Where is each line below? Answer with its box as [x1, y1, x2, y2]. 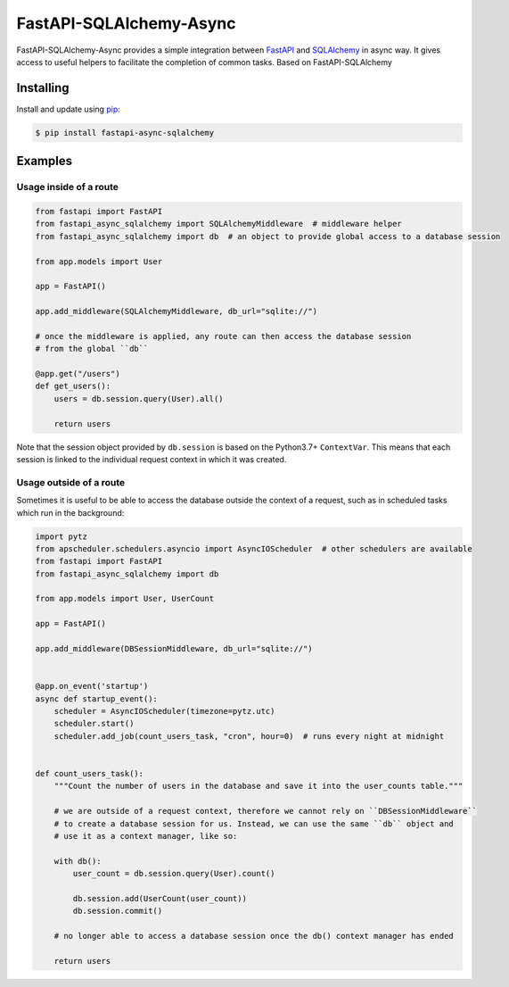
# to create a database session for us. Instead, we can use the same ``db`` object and [53, 818, 454, 829]
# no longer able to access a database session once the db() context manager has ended [53, 931, 454, 941]
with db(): [53, 856, 102, 866]
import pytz [35, 531, 88, 542]
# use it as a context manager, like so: [53, 831, 238, 841]
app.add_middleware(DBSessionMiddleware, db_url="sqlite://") [35, 643, 313, 654]
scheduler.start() [53, 718, 135, 729]
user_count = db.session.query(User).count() [72, 868, 275, 879]
